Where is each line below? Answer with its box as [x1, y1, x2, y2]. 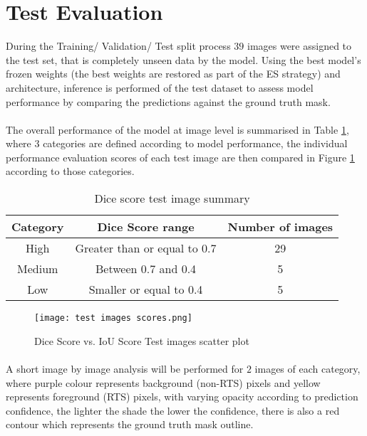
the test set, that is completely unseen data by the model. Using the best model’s [6, 52, 361, 67]
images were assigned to [247, 38, 352, 53]
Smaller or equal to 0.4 [88, 281, 203, 298]
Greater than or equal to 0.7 [75, 240, 217, 257]
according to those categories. [6, 164, 135, 179]
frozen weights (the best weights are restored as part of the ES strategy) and [6, 66, 341, 81]
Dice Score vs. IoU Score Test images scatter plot [34, 333, 249, 348]
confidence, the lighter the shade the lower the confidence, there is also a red [6, 403, 340, 418]
